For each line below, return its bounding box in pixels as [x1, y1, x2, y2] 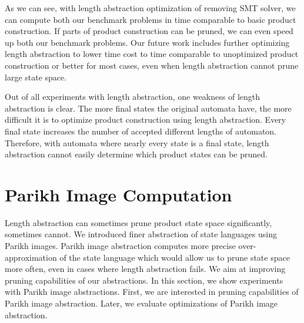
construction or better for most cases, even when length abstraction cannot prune [5, 59, 299, 71]
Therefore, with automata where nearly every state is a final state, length [5, 136, 269, 149]
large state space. [5, 70, 67, 83]
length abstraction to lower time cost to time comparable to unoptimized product [5, 48, 299, 60]
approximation [5, 251, 57, 263]
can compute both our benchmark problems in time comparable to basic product [5, 13, 296, 25]
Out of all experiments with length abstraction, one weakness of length [5, 90, 260, 103]
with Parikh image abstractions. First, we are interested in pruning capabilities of [5, 285, 299, 298]
